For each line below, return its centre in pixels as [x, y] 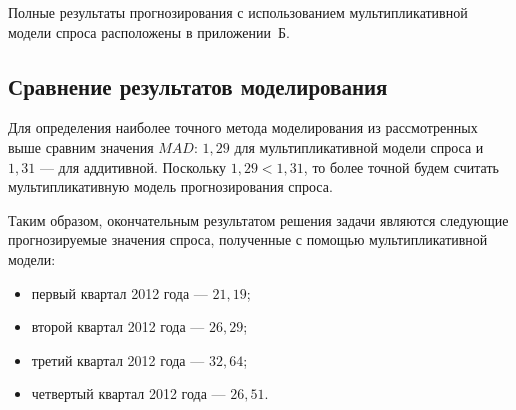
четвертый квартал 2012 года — [128, 393]
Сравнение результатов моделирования [198, 85]
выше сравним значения [81, 146]
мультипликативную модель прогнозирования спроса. [170, 186]
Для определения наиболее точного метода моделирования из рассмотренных [243, 127]
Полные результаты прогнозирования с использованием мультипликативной [238, 12]
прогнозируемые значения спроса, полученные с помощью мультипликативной [248, 239]
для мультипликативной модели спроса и [359, 146]
